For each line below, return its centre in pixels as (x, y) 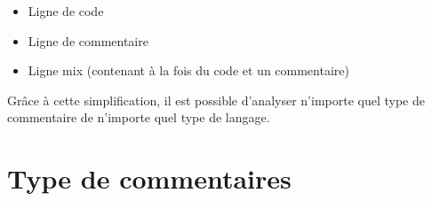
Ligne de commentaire (88, 40)
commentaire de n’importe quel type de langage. (139, 117)
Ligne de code (66, 11)
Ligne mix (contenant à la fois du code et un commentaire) (188, 70)
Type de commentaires (149, 178)
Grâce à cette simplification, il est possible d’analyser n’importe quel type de (216, 100)
